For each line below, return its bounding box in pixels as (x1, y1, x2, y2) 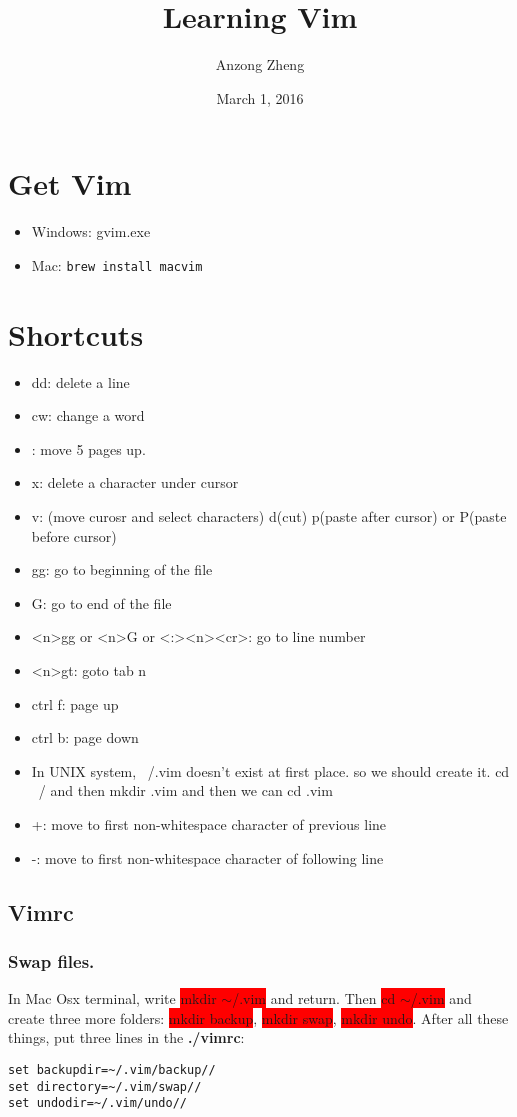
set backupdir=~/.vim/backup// (8, 1062, 216, 1077)
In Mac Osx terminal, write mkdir (8, 988, 217, 1009)
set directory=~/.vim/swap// (8, 1079, 202, 1094)
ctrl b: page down (31, 727, 139, 748)
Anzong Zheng (215, 54, 305, 75)
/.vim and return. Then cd (232, 988, 396, 1009)
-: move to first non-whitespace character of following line (31, 847, 384, 868)
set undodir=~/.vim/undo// (8, 1096, 187, 1111)
